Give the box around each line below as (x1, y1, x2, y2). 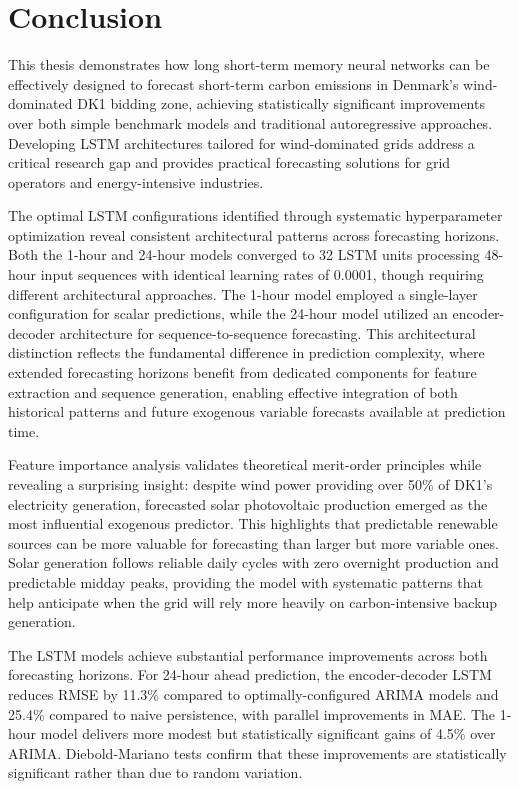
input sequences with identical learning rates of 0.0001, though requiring (40, 264, 484, 285)
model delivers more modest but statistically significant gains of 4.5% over (40, 723, 496, 744)
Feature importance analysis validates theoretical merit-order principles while (8, 454, 482, 475)
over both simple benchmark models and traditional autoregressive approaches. (8, 112, 493, 133)
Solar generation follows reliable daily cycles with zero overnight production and (8, 552, 499, 573)
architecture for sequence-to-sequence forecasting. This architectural (59, 322, 476, 343)
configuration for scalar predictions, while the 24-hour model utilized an (8, 303, 448, 324)
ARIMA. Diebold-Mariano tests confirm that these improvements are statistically (8, 742, 507, 763)
